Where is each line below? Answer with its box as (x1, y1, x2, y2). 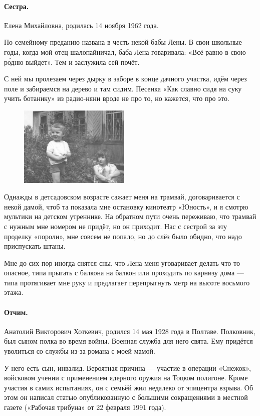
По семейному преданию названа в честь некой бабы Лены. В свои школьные (4, 37, 242, 47)
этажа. (4, 287, 24, 297)
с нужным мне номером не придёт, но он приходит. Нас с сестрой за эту (4, 221, 227, 231)
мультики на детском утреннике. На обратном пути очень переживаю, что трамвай (4, 211, 256, 222)
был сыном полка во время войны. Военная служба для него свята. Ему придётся (4, 336, 253, 346)
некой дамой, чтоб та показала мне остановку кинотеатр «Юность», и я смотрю (4, 201, 248, 212)
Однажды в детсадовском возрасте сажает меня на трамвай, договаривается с (4, 191, 240, 202)
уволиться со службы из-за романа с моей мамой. (4, 346, 155, 356)
